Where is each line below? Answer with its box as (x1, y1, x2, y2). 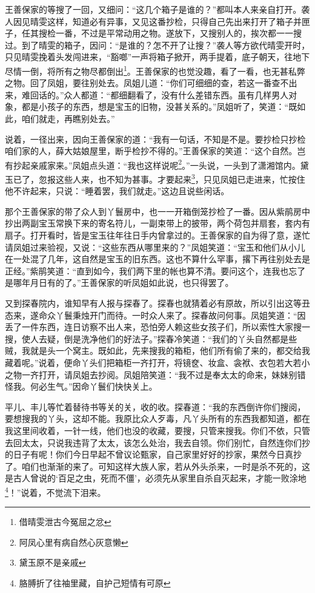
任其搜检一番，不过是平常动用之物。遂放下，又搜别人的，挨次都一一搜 (21, 27, 302, 39)
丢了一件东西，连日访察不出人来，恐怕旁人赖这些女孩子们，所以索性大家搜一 (5, 320, 310, 333)
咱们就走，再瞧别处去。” (21, 112, 115, 124)
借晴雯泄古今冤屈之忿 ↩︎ (19, 515, 111, 528)
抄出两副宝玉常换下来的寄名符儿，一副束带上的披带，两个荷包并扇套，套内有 (5, 217, 310, 229)
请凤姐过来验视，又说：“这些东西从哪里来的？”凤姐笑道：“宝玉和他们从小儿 (5, 240, 305, 253)
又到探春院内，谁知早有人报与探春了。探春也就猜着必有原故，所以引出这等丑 (5, 297, 310, 310)
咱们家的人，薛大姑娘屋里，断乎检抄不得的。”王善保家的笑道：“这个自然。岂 (5, 144, 306, 157)
